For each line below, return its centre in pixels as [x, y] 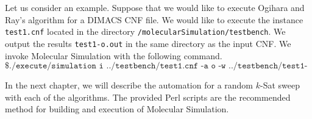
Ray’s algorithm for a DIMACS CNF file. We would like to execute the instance [154, 19]
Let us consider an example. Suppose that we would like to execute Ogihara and [155, 7]
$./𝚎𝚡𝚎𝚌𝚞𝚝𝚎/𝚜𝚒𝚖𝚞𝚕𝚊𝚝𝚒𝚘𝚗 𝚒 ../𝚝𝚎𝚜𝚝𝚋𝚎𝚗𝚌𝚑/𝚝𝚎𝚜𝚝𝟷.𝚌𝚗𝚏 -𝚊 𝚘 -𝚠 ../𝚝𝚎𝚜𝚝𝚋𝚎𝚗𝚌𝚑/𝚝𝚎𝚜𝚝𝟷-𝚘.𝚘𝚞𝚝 [156, 66]
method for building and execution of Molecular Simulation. [117, 109]
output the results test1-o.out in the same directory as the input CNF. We [148, 43]
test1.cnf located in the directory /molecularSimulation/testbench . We [145, 31]
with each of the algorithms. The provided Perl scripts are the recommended [148, 97]
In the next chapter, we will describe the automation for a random [129, 85]
